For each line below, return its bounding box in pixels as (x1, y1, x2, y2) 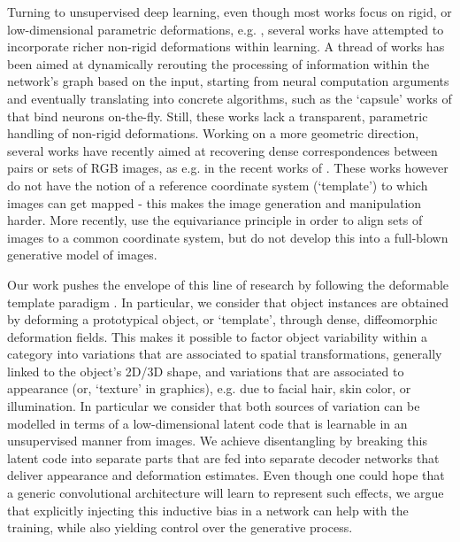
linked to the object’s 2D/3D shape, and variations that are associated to (7, 361, 404, 380)
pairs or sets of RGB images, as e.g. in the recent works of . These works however (7, 159, 448, 177)
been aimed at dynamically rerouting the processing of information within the (7, 54, 430, 73)
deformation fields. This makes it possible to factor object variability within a (7, 327, 427, 345)
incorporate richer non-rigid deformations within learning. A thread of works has (7, 37, 445, 56)
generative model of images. (7, 245, 157, 264)
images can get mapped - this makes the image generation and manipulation (7, 193, 422, 212)
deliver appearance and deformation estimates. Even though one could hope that (7, 466, 445, 484)
